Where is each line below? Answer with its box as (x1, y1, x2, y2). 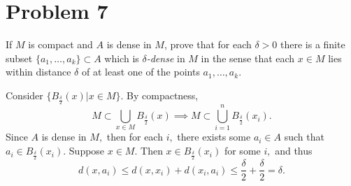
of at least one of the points (81, 64, 200, 79)
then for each (106, 129, 163, 144)
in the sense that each (201, 50, 295, 65)
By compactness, (127, 87, 199, 102)
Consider (6, 87, 43, 102)
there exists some (177, 129, 251, 144)
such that (284, 129, 324, 144)
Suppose (69, 143, 105, 158)
